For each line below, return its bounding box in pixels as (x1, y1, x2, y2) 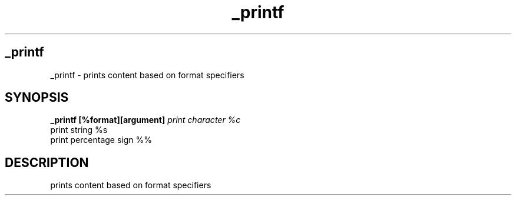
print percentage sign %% (50, 135, 153, 145)
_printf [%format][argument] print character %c (50, 115, 241, 125)
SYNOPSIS (5, 90, 69, 105)
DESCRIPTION (5, 155, 89, 170)
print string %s (50, 125, 108, 135)
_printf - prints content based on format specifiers (50, 69, 244, 80)
